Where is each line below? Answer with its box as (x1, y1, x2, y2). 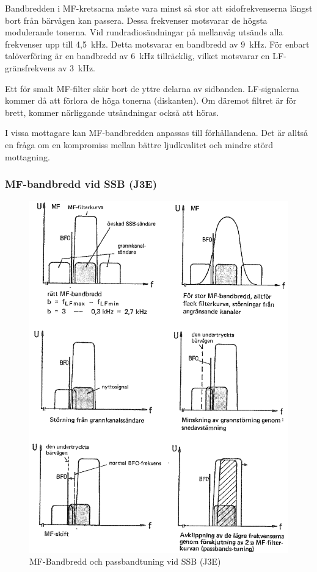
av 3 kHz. (58, 61, 96, 74)
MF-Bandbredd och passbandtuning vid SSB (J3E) (29, 555, 221, 568)
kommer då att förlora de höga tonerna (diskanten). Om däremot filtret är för (5, 94, 297, 107)
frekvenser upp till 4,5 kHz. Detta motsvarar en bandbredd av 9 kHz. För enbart (5, 37, 310, 50)
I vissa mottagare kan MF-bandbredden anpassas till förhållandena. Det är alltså (5, 126, 308, 139)
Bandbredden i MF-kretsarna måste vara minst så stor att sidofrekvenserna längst (5, 2, 313, 14)
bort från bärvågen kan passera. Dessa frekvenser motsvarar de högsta (5, 13, 268, 26)
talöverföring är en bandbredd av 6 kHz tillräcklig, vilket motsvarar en (5, 49, 270, 62)
